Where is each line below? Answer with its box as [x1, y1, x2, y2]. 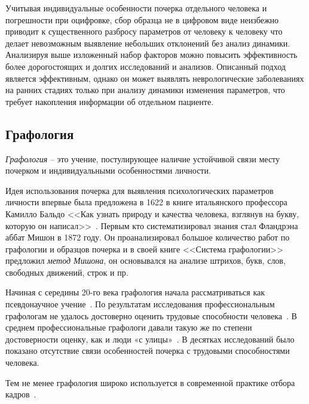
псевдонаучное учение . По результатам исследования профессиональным [5, 298, 275, 310]
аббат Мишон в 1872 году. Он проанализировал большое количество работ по [5, 231, 290, 243]
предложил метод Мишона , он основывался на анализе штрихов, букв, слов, [5, 254, 286, 267]
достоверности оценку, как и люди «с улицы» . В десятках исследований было [5, 332, 295, 345]
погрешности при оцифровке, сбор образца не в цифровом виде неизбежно [5, 13, 279, 26]
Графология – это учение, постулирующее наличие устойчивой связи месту [5, 152, 280, 165]
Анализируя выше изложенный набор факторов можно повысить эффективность [5, 48, 298, 61]
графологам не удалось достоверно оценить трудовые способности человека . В [5, 309, 297, 322]
